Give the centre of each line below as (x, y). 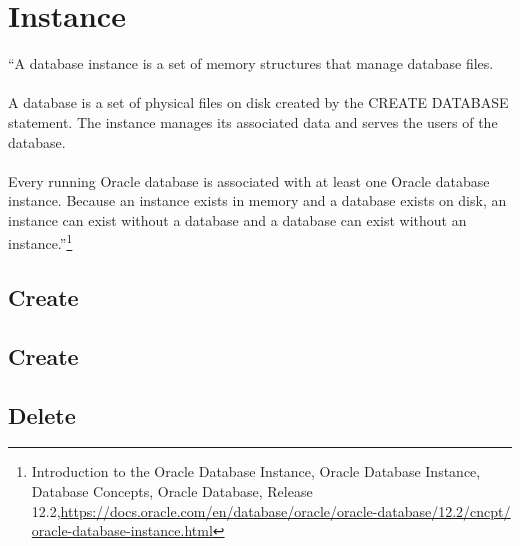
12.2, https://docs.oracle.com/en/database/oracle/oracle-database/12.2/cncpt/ (271, 510)
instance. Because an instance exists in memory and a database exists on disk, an (257, 200)
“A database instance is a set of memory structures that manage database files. (251, 63)
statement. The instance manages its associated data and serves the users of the (253, 121)
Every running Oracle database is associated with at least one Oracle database (249, 180)
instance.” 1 (40, 242)
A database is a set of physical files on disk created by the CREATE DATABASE (258, 102)
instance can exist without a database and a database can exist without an (237, 219)
